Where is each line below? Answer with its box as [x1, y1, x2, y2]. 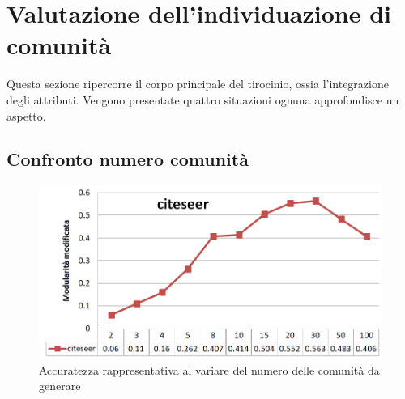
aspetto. [6, 107, 46, 124]
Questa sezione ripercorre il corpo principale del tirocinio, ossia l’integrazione [6, 75, 389, 92]
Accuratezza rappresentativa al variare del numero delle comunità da [39, 361, 380, 378]
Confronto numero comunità [6, 146, 249, 172]
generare [39, 377, 81, 394]
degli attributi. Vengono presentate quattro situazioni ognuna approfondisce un [6, 91, 399, 108]
